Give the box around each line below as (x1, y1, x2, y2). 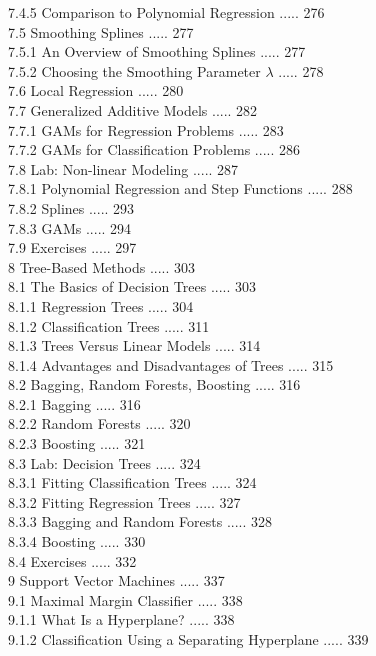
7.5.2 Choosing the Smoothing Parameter (8, 60, 261, 81)
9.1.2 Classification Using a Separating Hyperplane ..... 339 (8, 629, 369, 649)
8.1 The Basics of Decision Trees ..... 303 (8, 276, 257, 297)
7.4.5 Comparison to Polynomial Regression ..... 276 (8, 2, 325, 22)
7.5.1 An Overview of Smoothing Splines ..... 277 (8, 41, 306, 62)
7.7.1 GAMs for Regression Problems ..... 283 (8, 119, 284, 140)
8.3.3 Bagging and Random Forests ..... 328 (8, 511, 273, 532)
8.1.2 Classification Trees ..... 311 (8, 315, 210, 336)
